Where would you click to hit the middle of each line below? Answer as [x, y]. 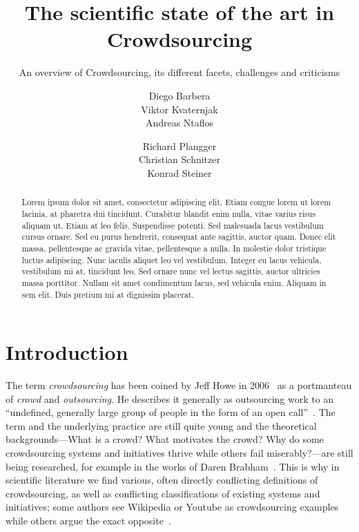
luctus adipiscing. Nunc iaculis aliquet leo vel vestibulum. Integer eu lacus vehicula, [172, 259]
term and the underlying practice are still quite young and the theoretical [161, 425]
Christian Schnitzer [179, 159]
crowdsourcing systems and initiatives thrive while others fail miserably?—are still [179, 453]
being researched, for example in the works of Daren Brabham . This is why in [173, 466]
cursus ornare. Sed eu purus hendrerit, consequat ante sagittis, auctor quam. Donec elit [179, 237]
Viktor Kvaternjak [179, 109]
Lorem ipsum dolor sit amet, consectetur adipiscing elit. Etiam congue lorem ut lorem [176, 202]
